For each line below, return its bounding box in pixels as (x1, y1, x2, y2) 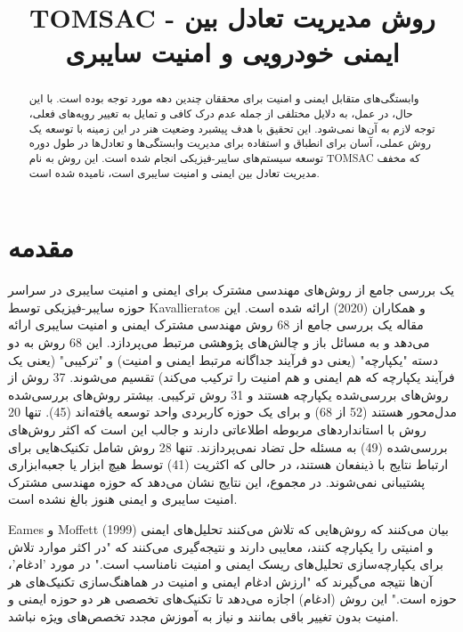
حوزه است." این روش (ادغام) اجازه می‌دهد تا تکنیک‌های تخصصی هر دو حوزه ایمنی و (8, 589, 457, 608)
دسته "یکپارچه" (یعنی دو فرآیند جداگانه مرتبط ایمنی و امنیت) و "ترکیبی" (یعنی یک (8, 350, 439, 369)
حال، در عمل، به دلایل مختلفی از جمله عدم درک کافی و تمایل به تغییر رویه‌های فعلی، (28, 106, 413, 121)
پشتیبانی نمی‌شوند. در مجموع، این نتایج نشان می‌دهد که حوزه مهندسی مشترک (8, 472, 426, 490)
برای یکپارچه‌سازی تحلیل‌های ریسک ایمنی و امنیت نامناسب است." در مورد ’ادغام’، (8, 555, 443, 573)
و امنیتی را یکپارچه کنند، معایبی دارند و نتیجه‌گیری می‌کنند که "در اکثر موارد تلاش (8, 537, 434, 555)
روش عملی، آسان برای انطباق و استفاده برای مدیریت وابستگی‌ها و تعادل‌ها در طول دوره (28, 135, 431, 150)
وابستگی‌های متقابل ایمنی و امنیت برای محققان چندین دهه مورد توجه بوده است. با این (28, 91, 419, 106)
